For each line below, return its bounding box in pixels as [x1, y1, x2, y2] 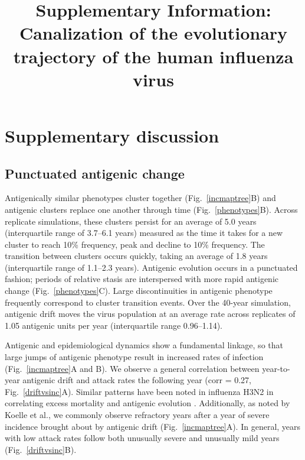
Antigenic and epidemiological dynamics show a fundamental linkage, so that [5, 339, 283, 351]
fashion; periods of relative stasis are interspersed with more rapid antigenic [5, 273, 278, 285]
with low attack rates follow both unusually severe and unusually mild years [5, 432, 280, 444]
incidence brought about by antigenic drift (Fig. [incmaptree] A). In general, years [5, 420, 301, 432]
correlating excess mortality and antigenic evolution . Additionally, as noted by [5, 397, 290, 409]
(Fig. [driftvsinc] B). [5, 443, 77, 455]
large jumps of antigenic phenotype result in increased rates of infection [5, 351, 264, 363]
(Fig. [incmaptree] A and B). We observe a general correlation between [5, 362, 260, 374]
